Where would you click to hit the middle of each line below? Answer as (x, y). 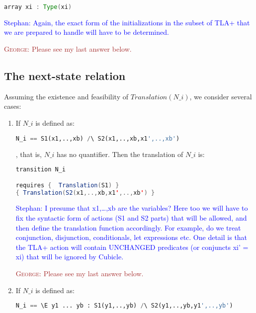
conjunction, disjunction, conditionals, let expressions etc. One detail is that (131, 237)
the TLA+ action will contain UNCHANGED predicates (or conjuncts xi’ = (132, 247)
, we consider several (221, 96)
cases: (13, 106)
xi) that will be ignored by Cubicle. (70, 257)
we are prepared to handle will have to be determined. (86, 32)
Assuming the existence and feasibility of (66, 96)
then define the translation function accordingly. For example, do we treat (128, 227)
